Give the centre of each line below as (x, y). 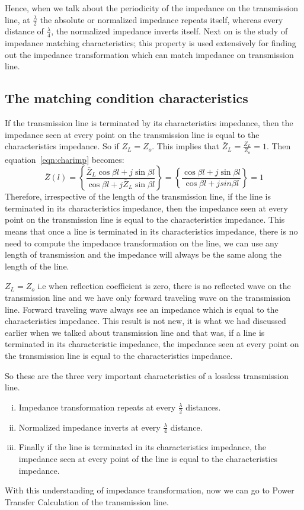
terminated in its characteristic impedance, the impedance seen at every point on (152, 344)
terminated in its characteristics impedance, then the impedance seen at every (146, 208)
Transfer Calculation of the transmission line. (87, 501)
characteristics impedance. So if (62, 146)
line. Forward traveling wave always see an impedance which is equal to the (142, 309)
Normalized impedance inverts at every (89, 427)
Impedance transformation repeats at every (97, 407)
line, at (17, 19)
